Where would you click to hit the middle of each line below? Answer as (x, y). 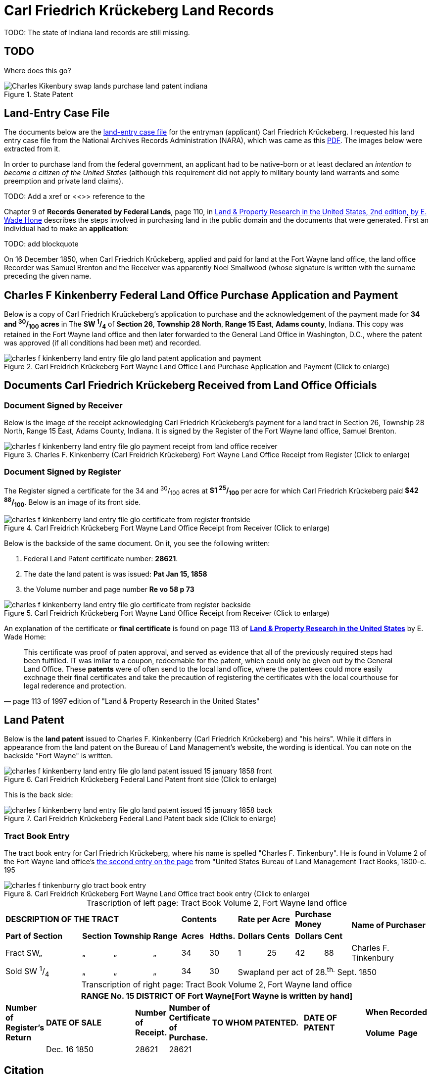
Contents (199, 919)
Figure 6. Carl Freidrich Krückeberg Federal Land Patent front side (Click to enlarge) (141, 780)
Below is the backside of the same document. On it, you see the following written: (137, 543)
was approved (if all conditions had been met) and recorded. (103, 343)
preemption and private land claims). (64, 181)
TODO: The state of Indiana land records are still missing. (97, 32)
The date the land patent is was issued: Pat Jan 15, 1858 (116, 574)
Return (19, 1037)
